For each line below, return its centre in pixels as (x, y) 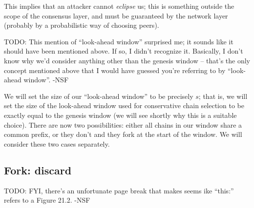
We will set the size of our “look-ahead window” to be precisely (99, 96)
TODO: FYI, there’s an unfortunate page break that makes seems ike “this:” (119, 190)
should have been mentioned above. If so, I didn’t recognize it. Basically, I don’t (124, 51)
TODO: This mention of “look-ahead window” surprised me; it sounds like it (119, 41)
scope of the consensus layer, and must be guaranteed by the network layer (116, 15)
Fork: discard (38, 170)
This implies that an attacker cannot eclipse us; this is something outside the (119, 6)
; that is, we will (223, 96)
